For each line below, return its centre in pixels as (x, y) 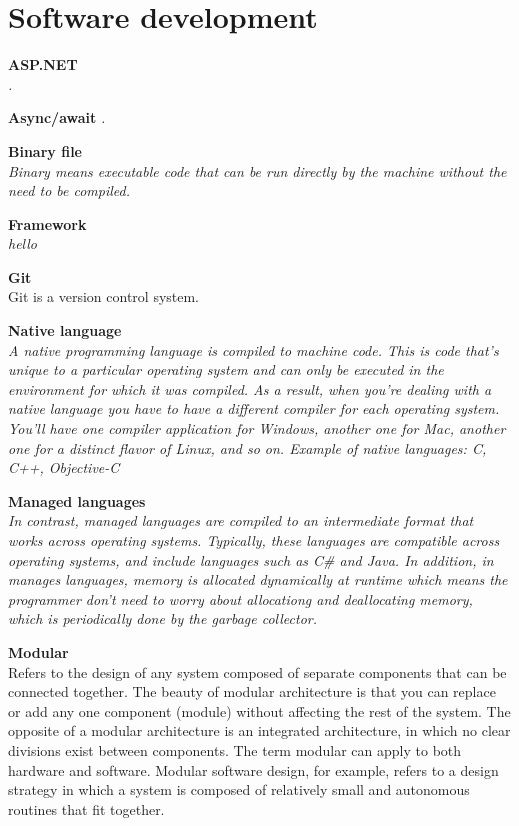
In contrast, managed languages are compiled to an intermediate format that (241, 520)
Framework (47, 223)
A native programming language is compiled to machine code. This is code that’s (253, 349)
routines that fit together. (86, 808)
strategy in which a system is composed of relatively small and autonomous (239, 789)
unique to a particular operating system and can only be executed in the (226, 369)
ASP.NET (43, 64)
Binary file (45, 150)
